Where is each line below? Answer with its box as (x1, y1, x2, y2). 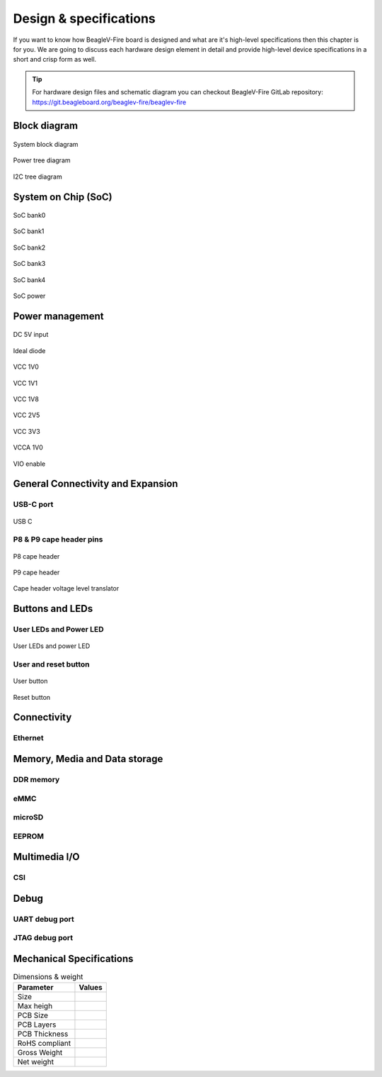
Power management (13, 310, 104, 322)
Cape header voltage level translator (13, 584, 120, 593)
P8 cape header (13, 552, 60, 560)
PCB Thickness (17, 1029, 69, 1039)
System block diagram (13, 140, 79, 148)
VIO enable (13, 459, 46, 468)
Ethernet (13, 733, 44, 743)
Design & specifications (13, 11, 156, 26)
